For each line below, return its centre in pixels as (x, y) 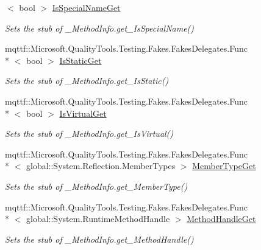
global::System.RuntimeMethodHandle (98, 219)
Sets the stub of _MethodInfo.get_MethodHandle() (99, 239)
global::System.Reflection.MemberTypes (101, 166)
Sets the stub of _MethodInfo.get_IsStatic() (87, 81)
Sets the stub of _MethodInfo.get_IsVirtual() (89, 134)
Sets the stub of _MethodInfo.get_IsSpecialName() (100, 28)
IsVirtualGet (83, 113)
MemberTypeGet (224, 166)
